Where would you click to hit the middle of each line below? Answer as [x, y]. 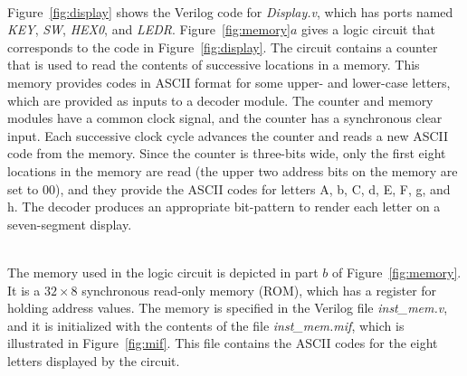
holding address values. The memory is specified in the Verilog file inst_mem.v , [228, 308]
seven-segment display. [70, 224]
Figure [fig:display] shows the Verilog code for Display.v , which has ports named [230, 11]
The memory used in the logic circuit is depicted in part [163, 272]
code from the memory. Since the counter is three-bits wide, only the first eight [227, 153]
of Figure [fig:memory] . [396, 272]
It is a [24, 290]
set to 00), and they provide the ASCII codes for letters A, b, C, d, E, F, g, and [229, 188]
